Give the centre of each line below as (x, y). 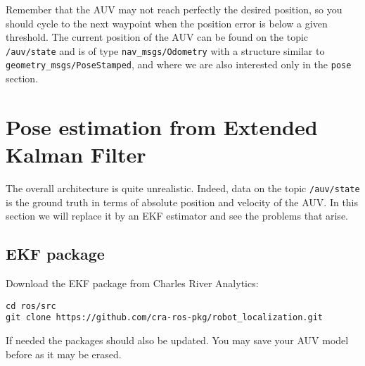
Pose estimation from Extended (162, 126)
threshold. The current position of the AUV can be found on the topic (157, 37)
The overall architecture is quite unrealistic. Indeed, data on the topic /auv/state (183, 188)
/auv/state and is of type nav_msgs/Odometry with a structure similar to (165, 50)
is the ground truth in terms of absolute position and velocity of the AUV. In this (182, 202)
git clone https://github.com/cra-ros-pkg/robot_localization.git (165, 318)
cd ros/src (31, 306)
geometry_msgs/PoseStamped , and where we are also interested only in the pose (179, 64)
